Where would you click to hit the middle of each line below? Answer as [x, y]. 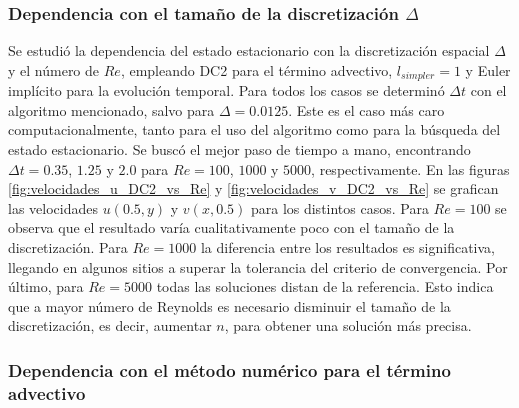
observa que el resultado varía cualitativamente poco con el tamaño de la [231, 227]
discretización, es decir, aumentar [110, 325]
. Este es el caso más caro [366, 109]
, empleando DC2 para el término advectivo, [256, 69]
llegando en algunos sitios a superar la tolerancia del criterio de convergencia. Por [258, 266]
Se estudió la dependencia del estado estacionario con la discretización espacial [249, 50]
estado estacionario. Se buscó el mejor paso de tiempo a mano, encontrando [239, 149]
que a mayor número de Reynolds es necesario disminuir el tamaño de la [229, 305]
